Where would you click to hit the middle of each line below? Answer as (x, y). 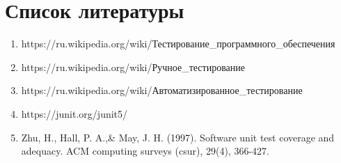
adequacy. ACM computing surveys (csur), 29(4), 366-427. (145, 151)
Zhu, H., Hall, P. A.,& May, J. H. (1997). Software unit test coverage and (178, 137)
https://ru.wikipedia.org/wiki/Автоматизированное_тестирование (162, 90)
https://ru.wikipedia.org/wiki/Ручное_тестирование (133, 67)
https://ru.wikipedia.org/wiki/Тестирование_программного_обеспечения (178, 44)
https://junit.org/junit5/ (74, 113)
